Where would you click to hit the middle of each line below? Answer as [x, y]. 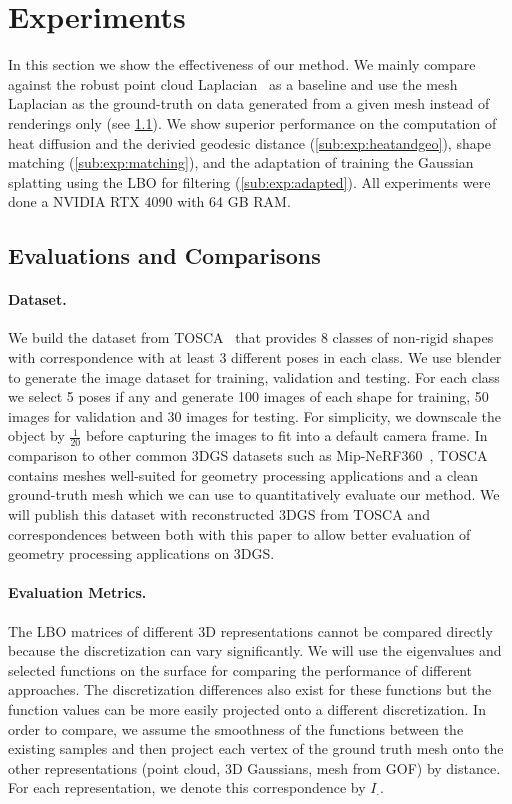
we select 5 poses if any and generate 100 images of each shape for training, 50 [248, 396]
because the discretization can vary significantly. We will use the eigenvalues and [255, 650]
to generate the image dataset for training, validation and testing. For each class [254, 376]
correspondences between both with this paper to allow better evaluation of [239, 533]
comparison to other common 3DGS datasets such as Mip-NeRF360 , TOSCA [248, 455]
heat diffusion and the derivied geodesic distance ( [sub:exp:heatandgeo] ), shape [250, 142]
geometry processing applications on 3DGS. [141, 553]
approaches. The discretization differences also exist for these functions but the [250, 689]
